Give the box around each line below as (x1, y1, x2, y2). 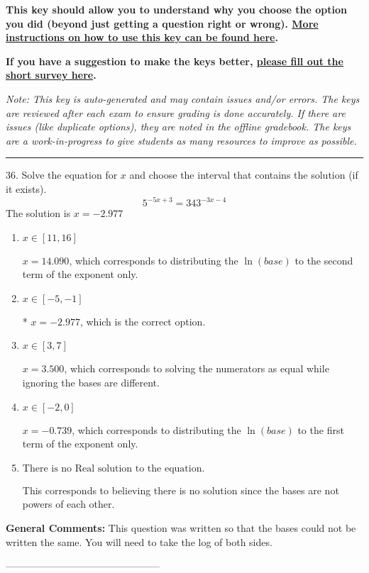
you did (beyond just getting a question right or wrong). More (6, 16, 319, 30)
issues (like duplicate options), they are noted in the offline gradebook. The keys (6, 119, 351, 134)
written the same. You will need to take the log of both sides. (6, 534, 272, 549)
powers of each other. (22, 496, 115, 511)
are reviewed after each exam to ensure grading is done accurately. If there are (6, 105, 346, 120)
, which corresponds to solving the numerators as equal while (64, 361, 329, 376)
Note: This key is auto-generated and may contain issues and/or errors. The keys (6, 91, 360, 106)
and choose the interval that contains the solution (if (129, 167, 358, 182)
